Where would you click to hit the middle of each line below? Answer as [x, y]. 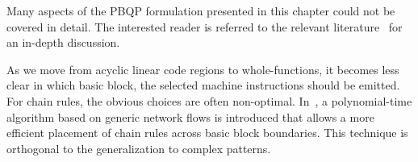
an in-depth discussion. [63, 42]
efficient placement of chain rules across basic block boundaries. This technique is [207, 133]
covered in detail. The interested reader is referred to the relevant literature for [205, 26]
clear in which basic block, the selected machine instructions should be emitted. [203, 85]
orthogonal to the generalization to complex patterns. [139, 148]
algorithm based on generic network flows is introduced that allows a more [190, 116]
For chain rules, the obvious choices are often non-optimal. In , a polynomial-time [209, 100]
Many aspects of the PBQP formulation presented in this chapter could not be [201, 10]
